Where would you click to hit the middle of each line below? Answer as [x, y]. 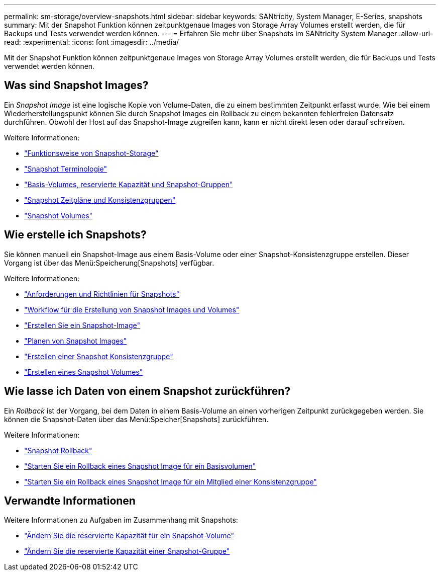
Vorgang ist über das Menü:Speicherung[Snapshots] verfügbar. [109, 263]
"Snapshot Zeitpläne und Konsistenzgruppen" [100, 200]
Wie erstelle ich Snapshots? [75, 235]
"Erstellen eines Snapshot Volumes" [84, 372]
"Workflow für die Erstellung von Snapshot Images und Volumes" [132, 309]
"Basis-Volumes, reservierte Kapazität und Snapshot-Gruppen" [129, 184]
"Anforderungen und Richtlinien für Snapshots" [102, 294]
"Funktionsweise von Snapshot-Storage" [91, 153]
